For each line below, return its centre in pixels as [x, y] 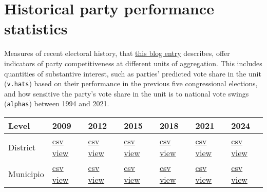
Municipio [26, 174]
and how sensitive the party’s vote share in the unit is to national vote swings [127, 93]
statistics [36, 28]
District [22, 147]
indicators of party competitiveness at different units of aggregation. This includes [133, 63]
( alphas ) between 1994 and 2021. [57, 103]
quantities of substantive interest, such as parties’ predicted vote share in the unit [133, 73]
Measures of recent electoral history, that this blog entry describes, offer [117, 53]
